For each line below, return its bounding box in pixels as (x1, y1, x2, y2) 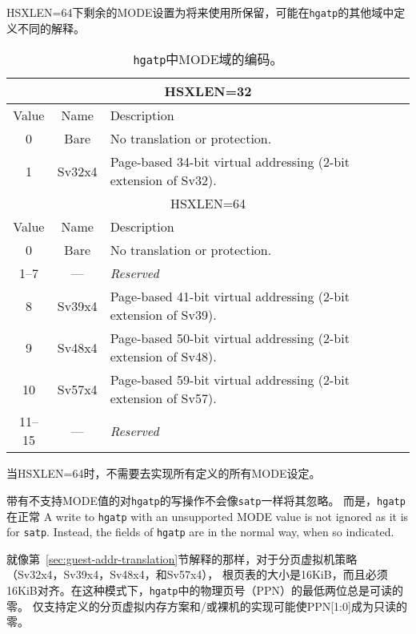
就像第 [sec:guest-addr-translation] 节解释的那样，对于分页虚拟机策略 (6, 550, 358, 567)
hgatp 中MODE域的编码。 (133, 50, 283, 69)
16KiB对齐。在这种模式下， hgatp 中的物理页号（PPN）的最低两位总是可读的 (6, 582, 404, 598)
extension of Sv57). (110, 389, 217, 408)
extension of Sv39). (110, 305, 217, 325)
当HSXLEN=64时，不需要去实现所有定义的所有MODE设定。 (6, 465, 321, 482)
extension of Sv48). (110, 347, 217, 366)
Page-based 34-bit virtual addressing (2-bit (110, 152, 350, 172)
